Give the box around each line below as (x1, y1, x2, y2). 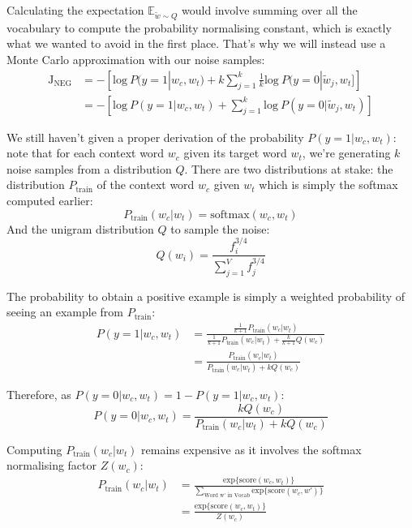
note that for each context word (6, 144, 165, 161)
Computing (6, 440, 62, 457)
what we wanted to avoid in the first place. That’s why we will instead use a (6, 35, 386, 52)
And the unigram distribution (6, 220, 154, 237)
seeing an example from (6, 303, 123, 320)
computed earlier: (6, 191, 93, 208)
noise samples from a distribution (6, 160, 172, 177)
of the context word (97, 176, 195, 193)
